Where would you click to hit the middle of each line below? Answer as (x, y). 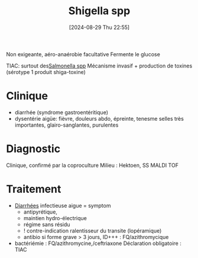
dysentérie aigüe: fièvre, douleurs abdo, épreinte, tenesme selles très (99, 118)
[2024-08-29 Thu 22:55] (99, 27)
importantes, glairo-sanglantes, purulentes (66, 125)
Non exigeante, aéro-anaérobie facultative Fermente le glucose (83, 54)
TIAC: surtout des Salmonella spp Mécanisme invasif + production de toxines (99, 66)
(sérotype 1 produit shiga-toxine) (46, 72)
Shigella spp (99, 11)
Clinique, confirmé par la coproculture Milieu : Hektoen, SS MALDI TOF (92, 165)
